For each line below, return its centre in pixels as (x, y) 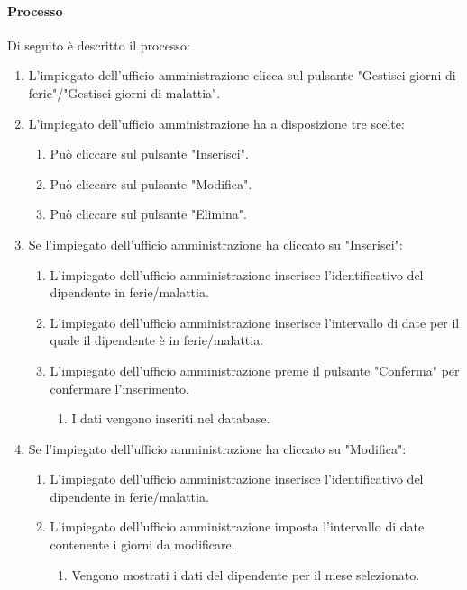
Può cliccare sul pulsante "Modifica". (151, 183)
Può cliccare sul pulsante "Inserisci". (149, 154)
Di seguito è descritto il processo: (99, 45)
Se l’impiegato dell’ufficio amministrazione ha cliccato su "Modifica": (217, 448)
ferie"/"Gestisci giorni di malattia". (124, 92)
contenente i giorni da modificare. (142, 545)
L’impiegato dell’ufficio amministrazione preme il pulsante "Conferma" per (255, 370)
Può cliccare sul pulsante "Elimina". (148, 214)
